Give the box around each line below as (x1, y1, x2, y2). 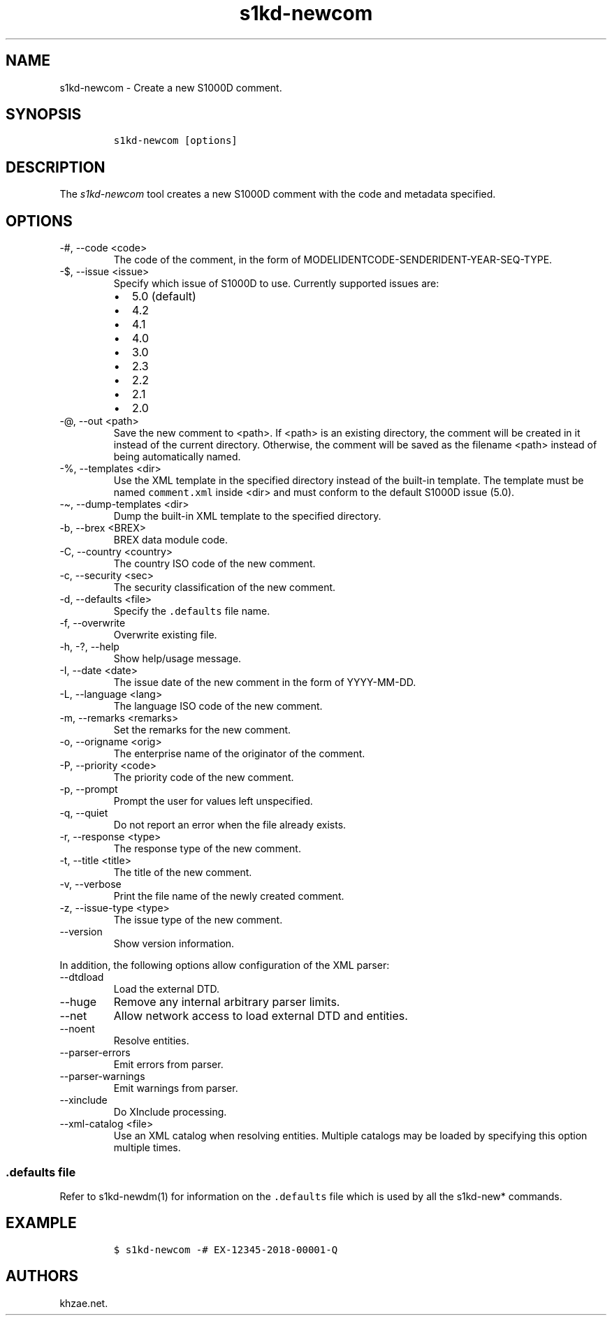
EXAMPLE (6, 1214, 77, 1232)
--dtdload (59, 971, 104, 984)
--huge (59, 995, 97, 1009)
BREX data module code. (113, 534, 228, 546)
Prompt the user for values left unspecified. (113, 795, 313, 808)
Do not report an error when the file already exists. (113, 819, 347, 831)
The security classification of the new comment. (113, 581, 336, 594)
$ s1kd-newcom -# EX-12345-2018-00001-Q (113, 1243, 338, 1255)
